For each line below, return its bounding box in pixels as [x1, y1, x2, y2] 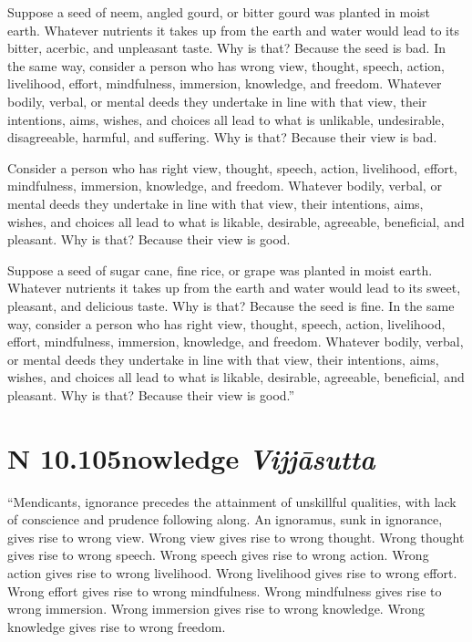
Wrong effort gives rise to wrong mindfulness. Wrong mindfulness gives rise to [7, 581, 442, 600]
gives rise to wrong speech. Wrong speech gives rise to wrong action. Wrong [7, 545, 429, 564]
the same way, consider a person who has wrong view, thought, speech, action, [7, 56, 445, 75]
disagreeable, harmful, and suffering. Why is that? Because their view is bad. [7, 128, 437, 147]
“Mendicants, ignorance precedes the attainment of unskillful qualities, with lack [7, 492, 457, 511]
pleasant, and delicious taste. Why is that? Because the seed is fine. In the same [7, 295, 455, 315]
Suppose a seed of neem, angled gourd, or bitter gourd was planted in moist [7, 3, 431, 21]
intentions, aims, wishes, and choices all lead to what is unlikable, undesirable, [7, 109, 445, 129]
